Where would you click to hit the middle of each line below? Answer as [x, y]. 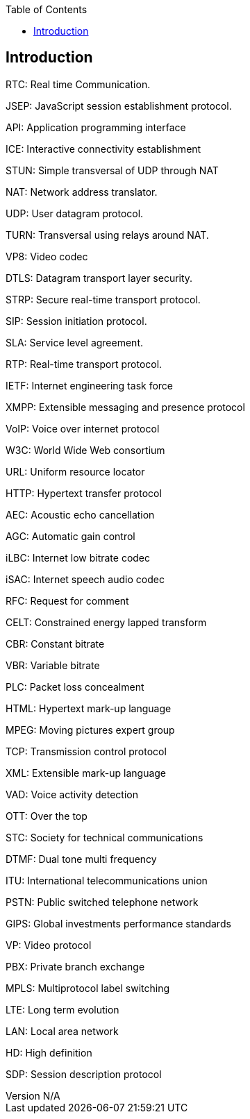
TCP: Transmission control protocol [86, 751]
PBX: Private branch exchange [75, 966]
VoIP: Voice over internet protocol [83, 428]
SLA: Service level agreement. [75, 342]
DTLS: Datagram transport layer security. [99, 278]
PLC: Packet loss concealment [75, 687]
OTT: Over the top [47, 816]
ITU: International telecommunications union [107, 880]
